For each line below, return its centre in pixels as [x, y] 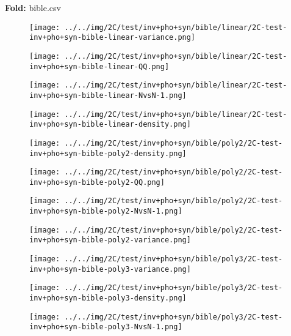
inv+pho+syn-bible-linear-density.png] [110, 125]
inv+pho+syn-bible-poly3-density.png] [108, 298]
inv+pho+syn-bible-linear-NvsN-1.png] [108, 95]
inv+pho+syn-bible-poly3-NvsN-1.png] [106, 327]
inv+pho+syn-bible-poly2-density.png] [108, 153]
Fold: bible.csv [33, 7]
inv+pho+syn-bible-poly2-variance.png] [110, 240]
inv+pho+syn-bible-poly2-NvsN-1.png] [106, 211]
